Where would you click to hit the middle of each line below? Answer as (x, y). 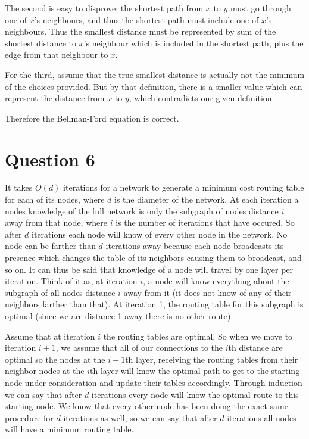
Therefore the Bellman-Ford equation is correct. (92, 118)
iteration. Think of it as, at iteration (71, 281)
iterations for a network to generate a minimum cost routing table (184, 187)
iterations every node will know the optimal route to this (195, 394)
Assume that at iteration (50, 336)
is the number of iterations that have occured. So (205, 222)
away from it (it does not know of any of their (207, 292)
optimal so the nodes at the (55, 359)
